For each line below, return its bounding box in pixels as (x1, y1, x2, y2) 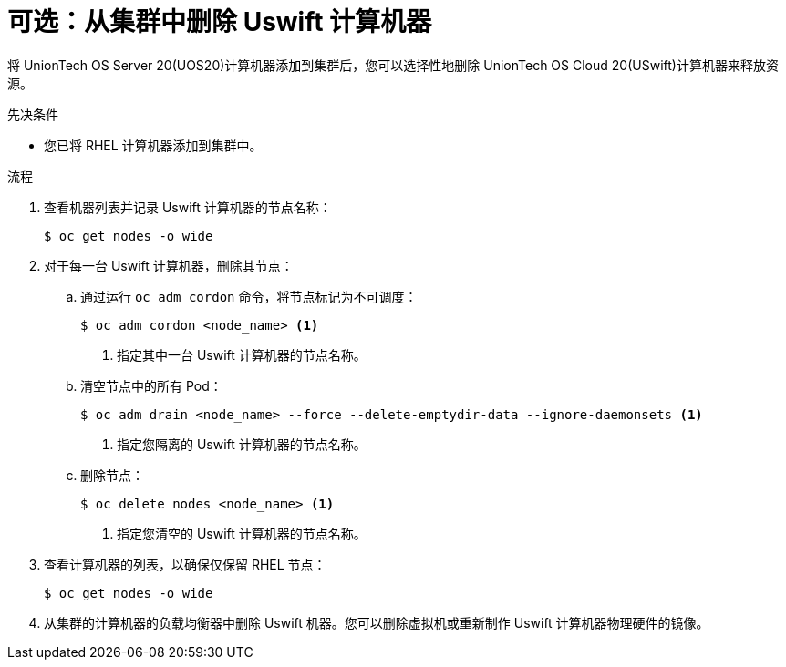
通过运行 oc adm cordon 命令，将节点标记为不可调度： (80, 288, 418, 304)
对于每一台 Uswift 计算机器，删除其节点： (44, 257, 294, 273)
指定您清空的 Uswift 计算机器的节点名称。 (117, 525, 367, 541)
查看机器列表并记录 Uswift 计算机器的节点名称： (44, 199, 332, 215)
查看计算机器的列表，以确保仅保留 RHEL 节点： (44, 556, 326, 572)
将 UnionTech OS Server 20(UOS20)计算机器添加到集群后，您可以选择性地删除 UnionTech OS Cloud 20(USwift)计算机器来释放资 (7, 56, 779, 73)
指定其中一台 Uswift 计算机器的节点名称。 (117, 346, 367, 363)
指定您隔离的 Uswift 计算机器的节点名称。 (117, 436, 367, 452)
